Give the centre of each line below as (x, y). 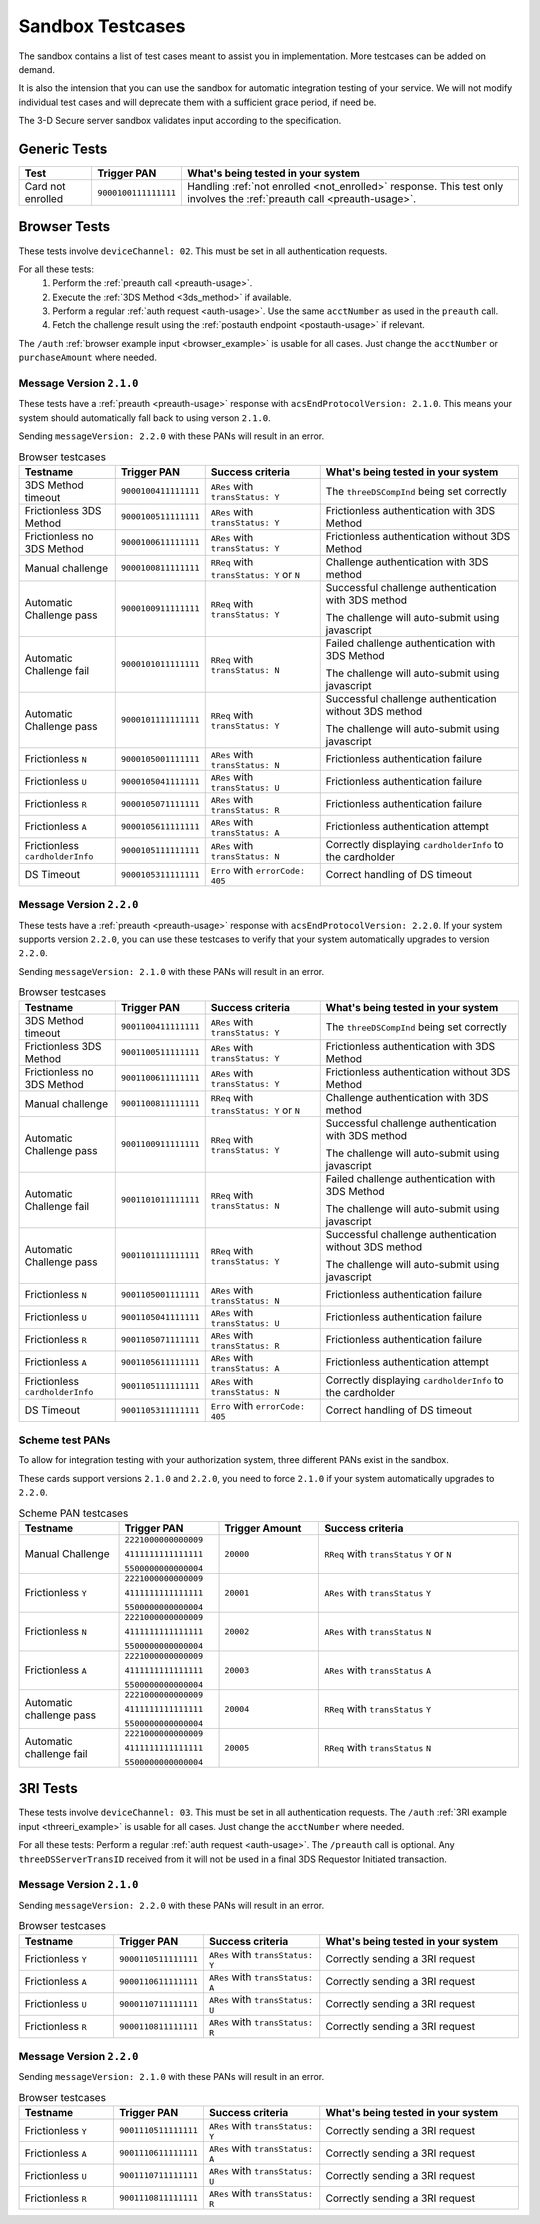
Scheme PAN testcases (73, 1513)
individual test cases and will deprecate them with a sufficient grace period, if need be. (197, 102)
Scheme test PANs (64, 1440)
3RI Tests (48, 1788)
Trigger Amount (263, 1528)
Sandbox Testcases (102, 26)
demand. (36, 69)
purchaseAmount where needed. (87, 357)
